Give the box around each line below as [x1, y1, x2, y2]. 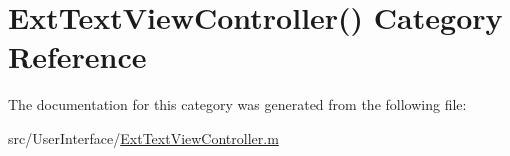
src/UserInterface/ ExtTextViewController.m [8, 127, 279, 148]
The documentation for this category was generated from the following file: [8, 94, 467, 115]
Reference [8, 36, 147, 77]
